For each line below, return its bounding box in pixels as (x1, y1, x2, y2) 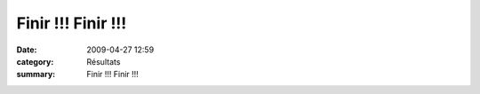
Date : (16, 44, 37, 55)
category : (16, 56, 54, 67)
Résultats (86, 56, 121, 67)
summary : (16, 69, 56, 80)
